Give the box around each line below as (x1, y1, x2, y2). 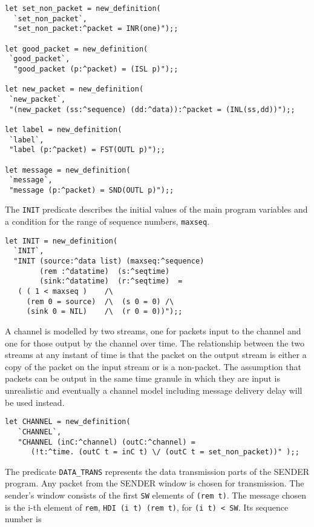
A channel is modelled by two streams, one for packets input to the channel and (5, 325, 301, 337)
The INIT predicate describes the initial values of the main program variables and (5, 203, 308, 216)
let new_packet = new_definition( (5, 85, 144, 94)
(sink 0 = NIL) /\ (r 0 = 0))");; (26, 307, 183, 316)
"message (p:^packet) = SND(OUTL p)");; (9, 185, 174, 194)
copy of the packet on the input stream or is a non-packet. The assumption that (5, 360, 301, 373)
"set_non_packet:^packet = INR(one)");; (13, 24, 178, 33)
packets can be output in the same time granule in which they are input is (5, 372, 280, 385)
